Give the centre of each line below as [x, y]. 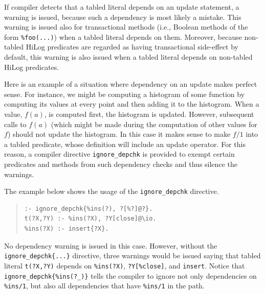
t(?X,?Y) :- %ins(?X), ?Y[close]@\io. [90, 219]
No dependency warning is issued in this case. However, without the [111, 245]
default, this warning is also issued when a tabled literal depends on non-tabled [128, 57]
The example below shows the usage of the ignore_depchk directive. [112, 191]
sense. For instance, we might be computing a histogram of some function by [125, 94]
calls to [15, 124]
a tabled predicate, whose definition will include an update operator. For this [125, 144]
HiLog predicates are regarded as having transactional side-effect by [132, 47]
